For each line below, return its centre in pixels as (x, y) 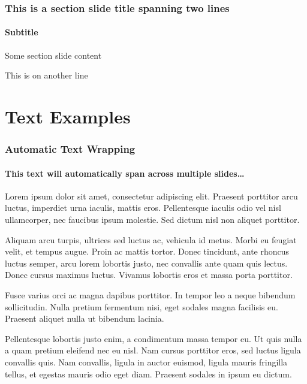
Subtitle (22, 32)
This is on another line (46, 75)
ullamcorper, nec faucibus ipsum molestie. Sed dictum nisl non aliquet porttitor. (152, 220)
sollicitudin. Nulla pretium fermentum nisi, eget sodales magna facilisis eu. (142, 306)
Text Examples (68, 117)
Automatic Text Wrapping (70, 149)
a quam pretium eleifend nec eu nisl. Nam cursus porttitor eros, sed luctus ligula (153, 350)
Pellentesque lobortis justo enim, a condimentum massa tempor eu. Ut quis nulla (153, 338)
